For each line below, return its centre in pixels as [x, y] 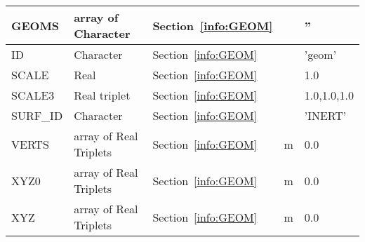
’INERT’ [325, 115]
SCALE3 [33, 95]
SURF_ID [37, 115]
